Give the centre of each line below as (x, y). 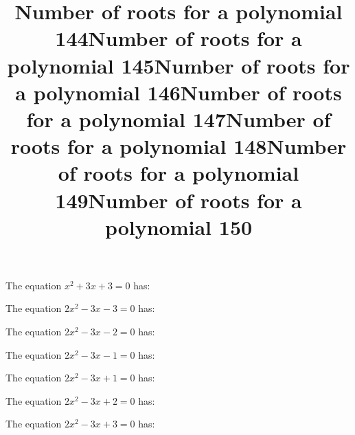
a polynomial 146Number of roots (179, 92)
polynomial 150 (179, 226)
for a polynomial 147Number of (179, 119)
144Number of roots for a (179, 38)
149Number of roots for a (179, 200)
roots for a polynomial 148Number (179, 146)
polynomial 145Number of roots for (179, 65)
